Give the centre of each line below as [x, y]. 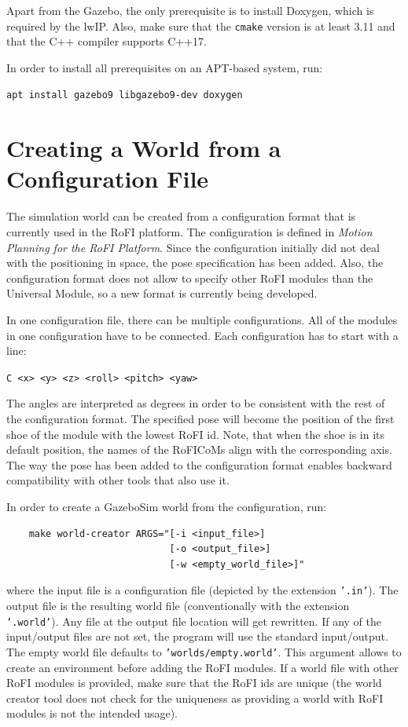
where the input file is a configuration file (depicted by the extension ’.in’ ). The [202, 590]
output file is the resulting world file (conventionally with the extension [178, 605]
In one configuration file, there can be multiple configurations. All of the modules [202, 319]
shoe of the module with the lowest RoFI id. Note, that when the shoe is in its [196, 434]
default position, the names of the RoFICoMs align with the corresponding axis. [199, 449]
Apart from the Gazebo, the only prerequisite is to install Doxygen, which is [190, 10]
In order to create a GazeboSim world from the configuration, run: [167, 506]
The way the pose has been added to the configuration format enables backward [199, 464]
